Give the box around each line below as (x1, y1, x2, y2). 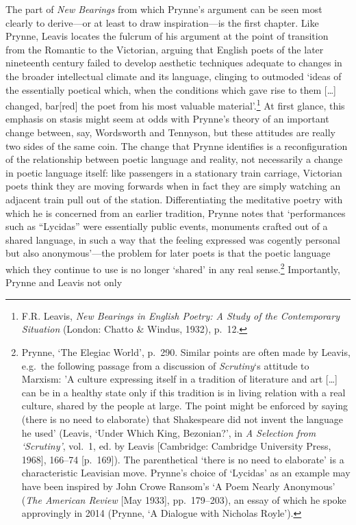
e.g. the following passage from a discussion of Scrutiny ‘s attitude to (21, 358, 309, 372)
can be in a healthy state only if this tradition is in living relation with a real (21, 385, 346, 399)
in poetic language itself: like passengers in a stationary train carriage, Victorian (5, 165, 342, 179)
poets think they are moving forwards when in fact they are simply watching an (5, 179, 341, 193)
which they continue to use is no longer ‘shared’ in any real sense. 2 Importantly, (5, 259, 340, 276)
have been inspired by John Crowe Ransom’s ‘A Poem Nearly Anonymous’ (21, 478, 335, 493)
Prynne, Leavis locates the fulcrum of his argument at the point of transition (5, 29, 329, 43)
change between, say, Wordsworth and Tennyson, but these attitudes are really (5, 125, 335, 139)
